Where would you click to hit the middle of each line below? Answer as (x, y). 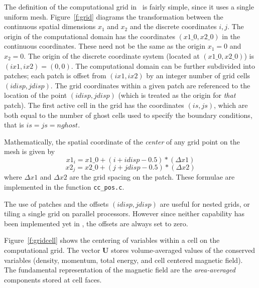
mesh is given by (30, 151)
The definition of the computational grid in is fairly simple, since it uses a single (129, 7)
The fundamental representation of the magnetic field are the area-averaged (120, 270)
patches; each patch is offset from (55, 76)
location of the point (36, 95)
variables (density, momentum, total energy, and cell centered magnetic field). (123, 260)
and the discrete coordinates (173, 26)
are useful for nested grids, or (205, 203)
